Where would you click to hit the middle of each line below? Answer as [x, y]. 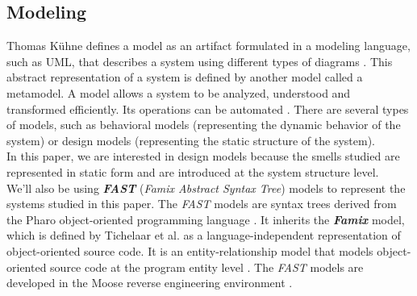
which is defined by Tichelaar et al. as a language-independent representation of [204, 235]
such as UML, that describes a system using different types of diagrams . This [200, 61]
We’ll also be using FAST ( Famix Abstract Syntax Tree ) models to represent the [206, 188]
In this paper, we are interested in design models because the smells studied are [203, 156]
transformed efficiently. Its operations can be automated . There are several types [208, 108]
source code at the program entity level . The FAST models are [207, 267]
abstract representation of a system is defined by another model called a [185, 77]
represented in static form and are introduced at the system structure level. [193, 171]
